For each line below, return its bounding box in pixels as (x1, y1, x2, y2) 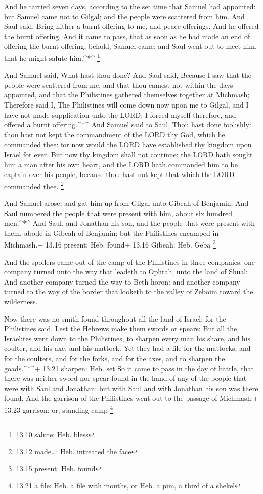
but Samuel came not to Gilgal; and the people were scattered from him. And (4, 11, 245, 21)
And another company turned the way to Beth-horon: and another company (4, 276, 240, 287)
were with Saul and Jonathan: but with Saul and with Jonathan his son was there (4, 382, 258, 393)
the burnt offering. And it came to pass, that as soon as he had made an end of (4, 30, 250, 41)
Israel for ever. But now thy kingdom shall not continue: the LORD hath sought (4, 149, 253, 159)
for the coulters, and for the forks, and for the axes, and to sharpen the (4, 352, 225, 363)
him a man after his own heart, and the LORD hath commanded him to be (4, 159, 238, 169)
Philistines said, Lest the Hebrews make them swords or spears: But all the (4, 323, 237, 334)
